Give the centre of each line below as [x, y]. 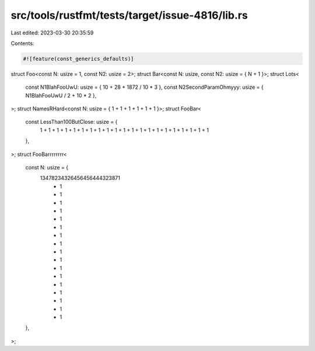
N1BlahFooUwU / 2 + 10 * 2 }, [61, 95]
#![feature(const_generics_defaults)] [78, 59]
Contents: [22, 43]
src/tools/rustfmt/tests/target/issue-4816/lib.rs [129, 15]
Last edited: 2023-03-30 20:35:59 [52, 33]
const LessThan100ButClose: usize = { [71, 122]
